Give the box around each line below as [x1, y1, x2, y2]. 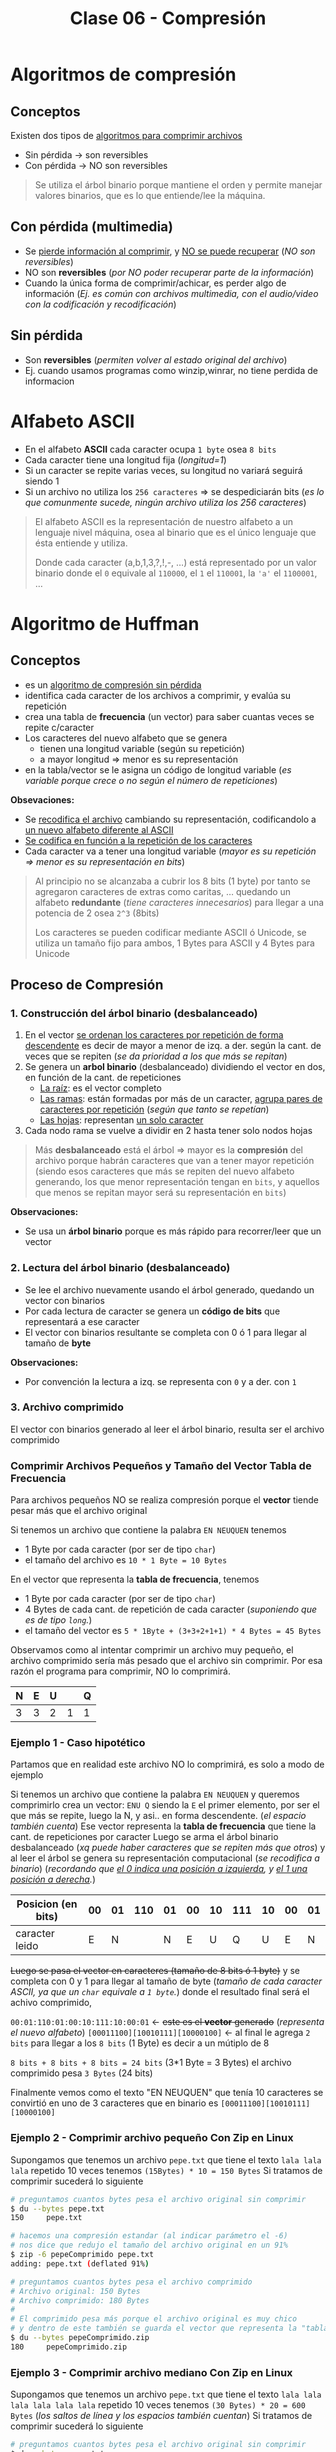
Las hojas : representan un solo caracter [39, 1114, 204, 1126]
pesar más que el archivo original [10, 1505, 148, 1517]
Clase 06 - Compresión [69, 7, 267, 30]
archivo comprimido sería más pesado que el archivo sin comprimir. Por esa [10, 1655, 323, 1667]
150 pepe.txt [10, 2213, 83, 2223]
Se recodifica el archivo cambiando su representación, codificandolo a [24, 813, 317, 825]
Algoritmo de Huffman [10, 612, 200, 635]
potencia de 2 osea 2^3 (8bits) [34, 907, 160, 919]
